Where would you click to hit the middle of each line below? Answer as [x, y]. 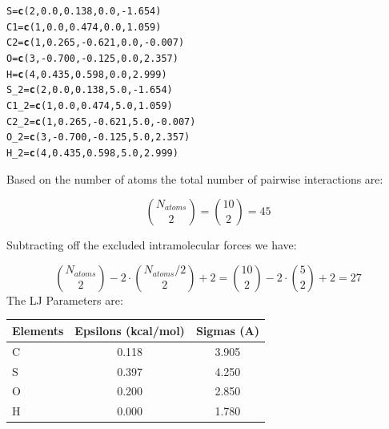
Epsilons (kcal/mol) [130, 330]
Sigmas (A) [227, 330]
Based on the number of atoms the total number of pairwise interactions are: [195, 178]
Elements [38, 330]
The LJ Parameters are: [65, 299]
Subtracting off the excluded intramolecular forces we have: [152, 245]
